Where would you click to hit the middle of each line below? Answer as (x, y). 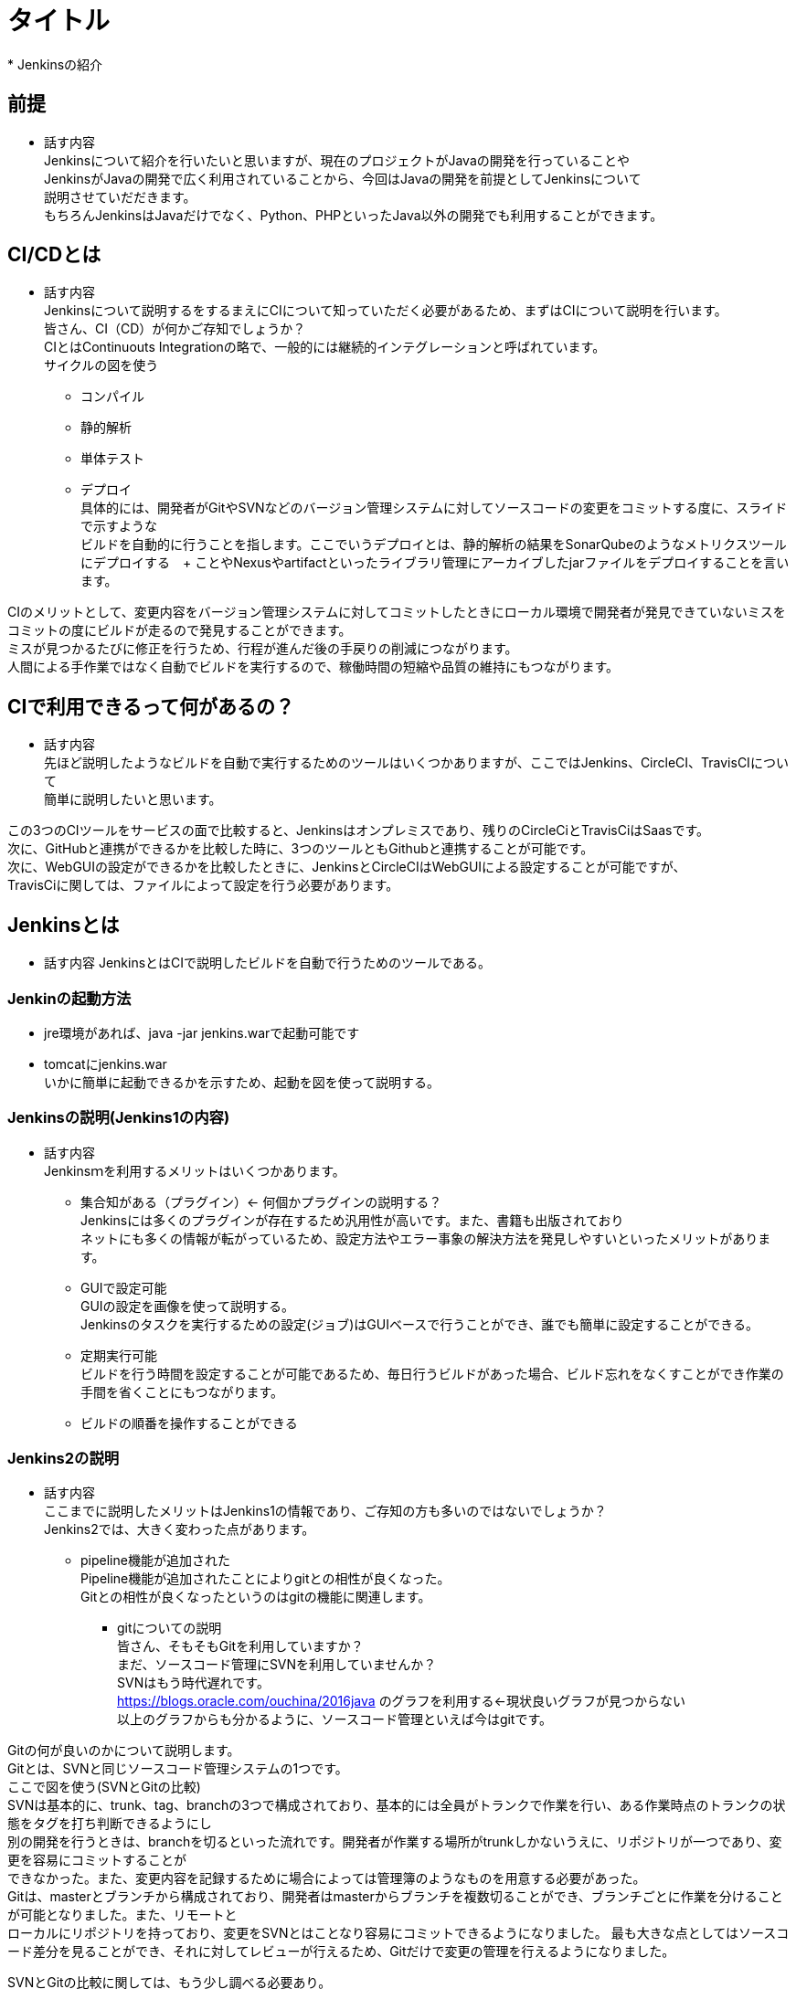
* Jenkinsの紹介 (55, 64)
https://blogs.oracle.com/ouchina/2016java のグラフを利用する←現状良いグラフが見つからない (401, 1701)
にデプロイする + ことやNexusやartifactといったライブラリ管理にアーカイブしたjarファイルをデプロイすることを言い (435, 563)
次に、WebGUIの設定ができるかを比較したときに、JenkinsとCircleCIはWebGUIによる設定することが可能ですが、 (347, 867)
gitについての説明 (170, 1628)
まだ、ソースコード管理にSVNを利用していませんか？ (277, 1665)
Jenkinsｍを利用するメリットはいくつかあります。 (195, 1170)
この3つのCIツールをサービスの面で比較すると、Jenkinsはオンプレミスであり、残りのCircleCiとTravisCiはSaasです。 (359, 831)
